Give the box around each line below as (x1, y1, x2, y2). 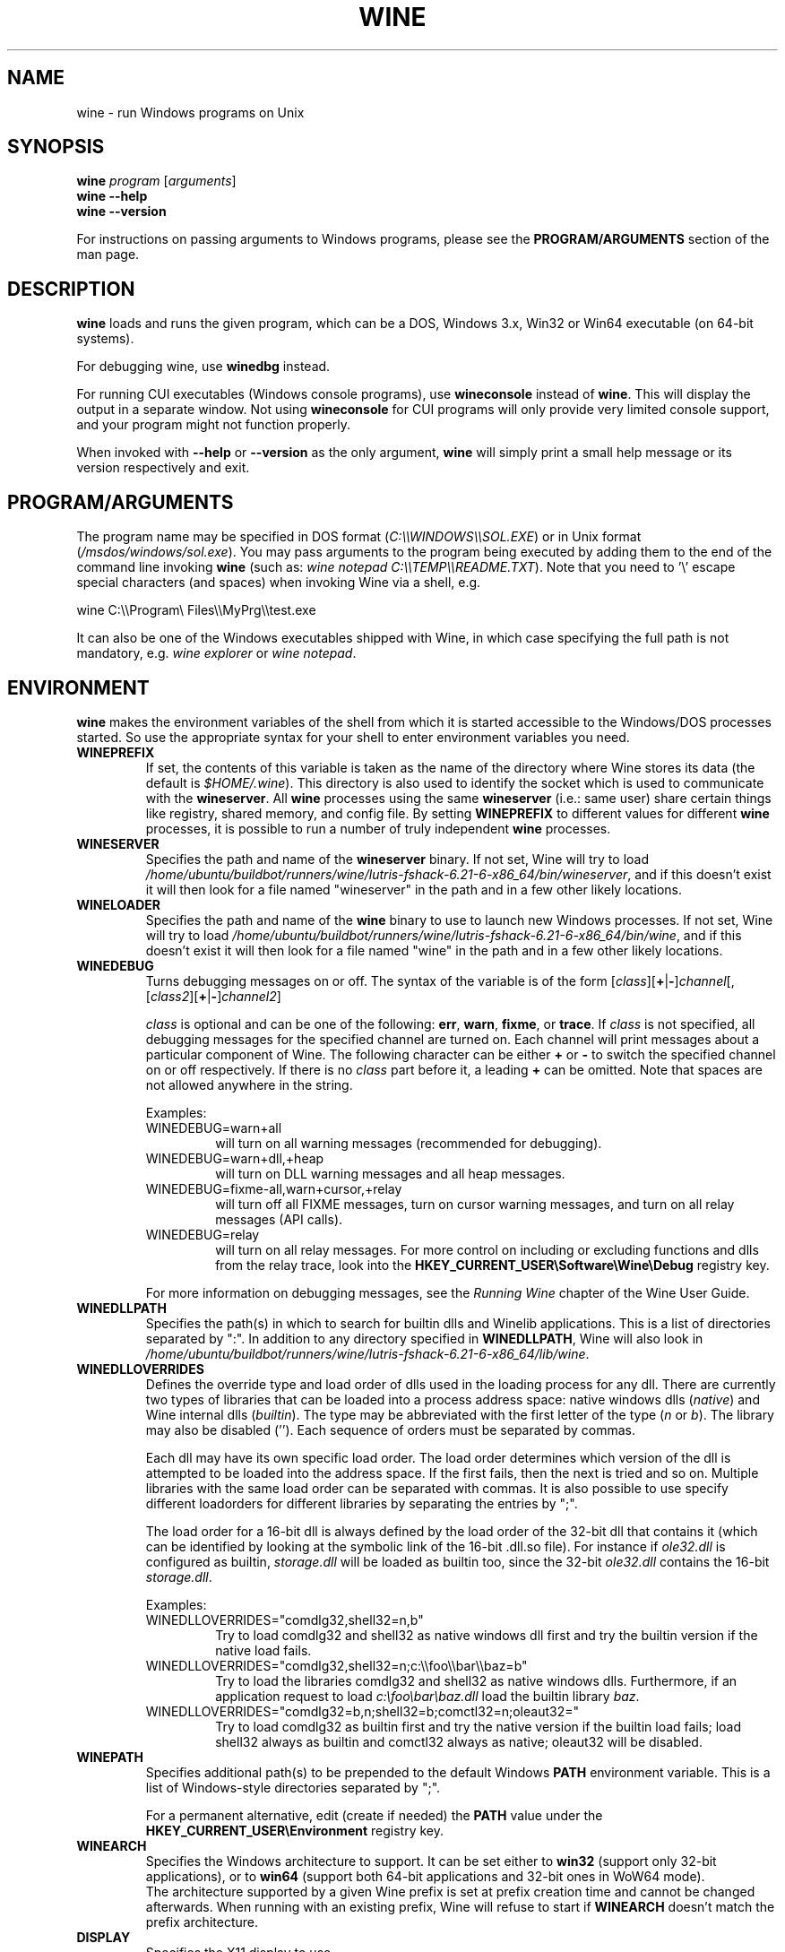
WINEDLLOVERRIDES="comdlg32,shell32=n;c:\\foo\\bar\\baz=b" (145, 1657, 528, 1673)
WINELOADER (76, 896, 161, 912)
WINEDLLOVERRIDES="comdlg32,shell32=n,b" (145, 1611, 424, 1628)
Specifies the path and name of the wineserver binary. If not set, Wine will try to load (145, 851, 649, 867)
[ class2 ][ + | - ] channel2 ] (145, 988, 281, 1004)
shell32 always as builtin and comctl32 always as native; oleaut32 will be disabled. (215, 1733, 703, 1749)
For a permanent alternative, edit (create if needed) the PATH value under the (145, 1807, 603, 1823)
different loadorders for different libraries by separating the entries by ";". (145, 1495, 578, 1511)
